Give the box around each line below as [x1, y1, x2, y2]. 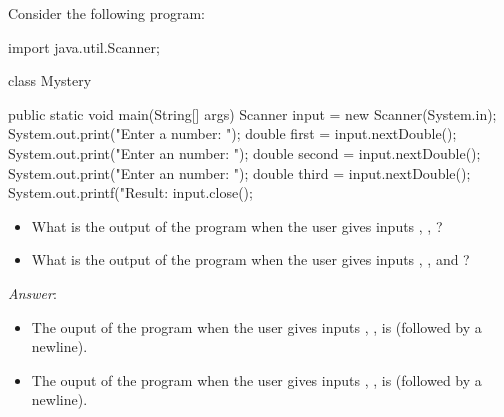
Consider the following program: [8, 3, 205, 23]
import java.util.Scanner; [8, 36, 160, 57]
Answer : [8, 282, 57, 303]
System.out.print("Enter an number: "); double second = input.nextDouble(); [8, 142, 481, 163]
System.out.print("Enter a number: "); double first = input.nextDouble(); [8, 123, 457, 144]
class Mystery [8, 70, 92, 91]
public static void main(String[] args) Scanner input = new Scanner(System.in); [8, 103, 497, 124]
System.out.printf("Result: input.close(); [8, 182, 253, 203]
